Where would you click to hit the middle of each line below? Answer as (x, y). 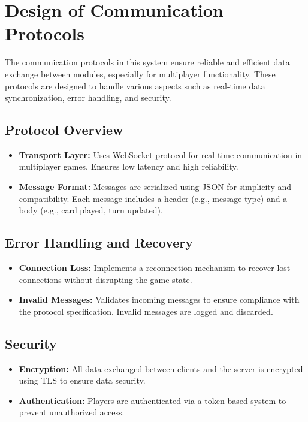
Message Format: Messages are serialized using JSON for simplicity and (155, 187)
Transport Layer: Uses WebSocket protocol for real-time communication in (161, 154)
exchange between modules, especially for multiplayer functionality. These (140, 73)
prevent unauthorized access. (72, 412)
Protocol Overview (64, 130)
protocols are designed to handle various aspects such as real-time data (135, 85)
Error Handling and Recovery (99, 242)
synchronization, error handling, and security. (88, 97)
